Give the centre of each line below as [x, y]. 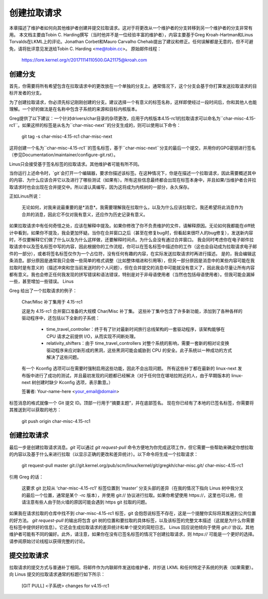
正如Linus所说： [26, 196]
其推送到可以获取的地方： [35, 410]
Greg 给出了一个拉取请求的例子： [43, 291]
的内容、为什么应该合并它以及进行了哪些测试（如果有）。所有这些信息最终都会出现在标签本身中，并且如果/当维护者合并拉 [133, 180]
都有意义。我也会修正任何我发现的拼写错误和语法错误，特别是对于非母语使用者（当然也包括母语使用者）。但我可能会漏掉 [132, 274]
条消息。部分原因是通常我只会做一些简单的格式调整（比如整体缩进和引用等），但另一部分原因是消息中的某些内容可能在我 [132, 261]
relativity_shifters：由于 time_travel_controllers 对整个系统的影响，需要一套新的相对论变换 [138, 343]
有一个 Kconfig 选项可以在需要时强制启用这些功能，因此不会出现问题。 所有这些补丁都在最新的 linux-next [129, 369]
